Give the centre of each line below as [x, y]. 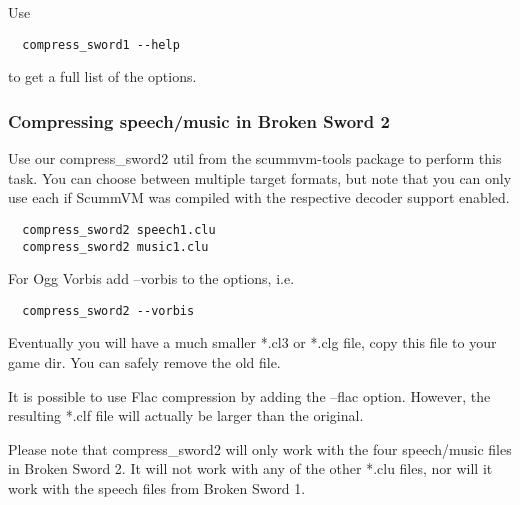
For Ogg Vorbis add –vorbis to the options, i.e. [151, 278]
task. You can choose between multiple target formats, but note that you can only [260, 177]
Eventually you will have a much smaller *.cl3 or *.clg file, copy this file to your [252, 342]
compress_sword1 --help [101, 44]
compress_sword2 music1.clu [115, 246]
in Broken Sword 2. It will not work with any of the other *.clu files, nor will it [250, 468]
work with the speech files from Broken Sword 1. [157, 487]
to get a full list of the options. [102, 76]
